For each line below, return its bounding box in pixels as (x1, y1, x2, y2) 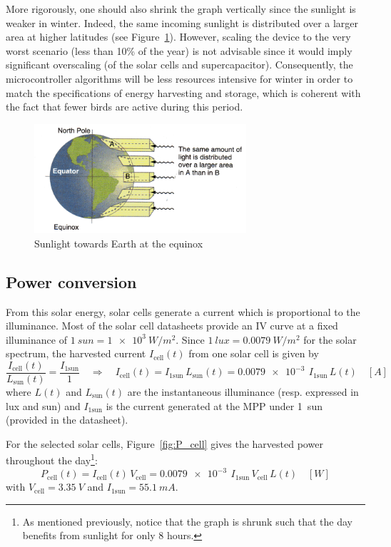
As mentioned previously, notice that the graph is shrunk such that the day (22, 513, 352, 528)
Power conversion (6, 270, 137, 292)
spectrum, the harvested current (6, 346, 146, 361)
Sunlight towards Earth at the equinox (34, 235, 203, 250)
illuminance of (6, 332, 67, 347)
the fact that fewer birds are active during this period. (6, 99, 243, 114)
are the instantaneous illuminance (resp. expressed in (127, 384, 359, 399)
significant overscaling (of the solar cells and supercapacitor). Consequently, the (6, 57, 353, 72)
